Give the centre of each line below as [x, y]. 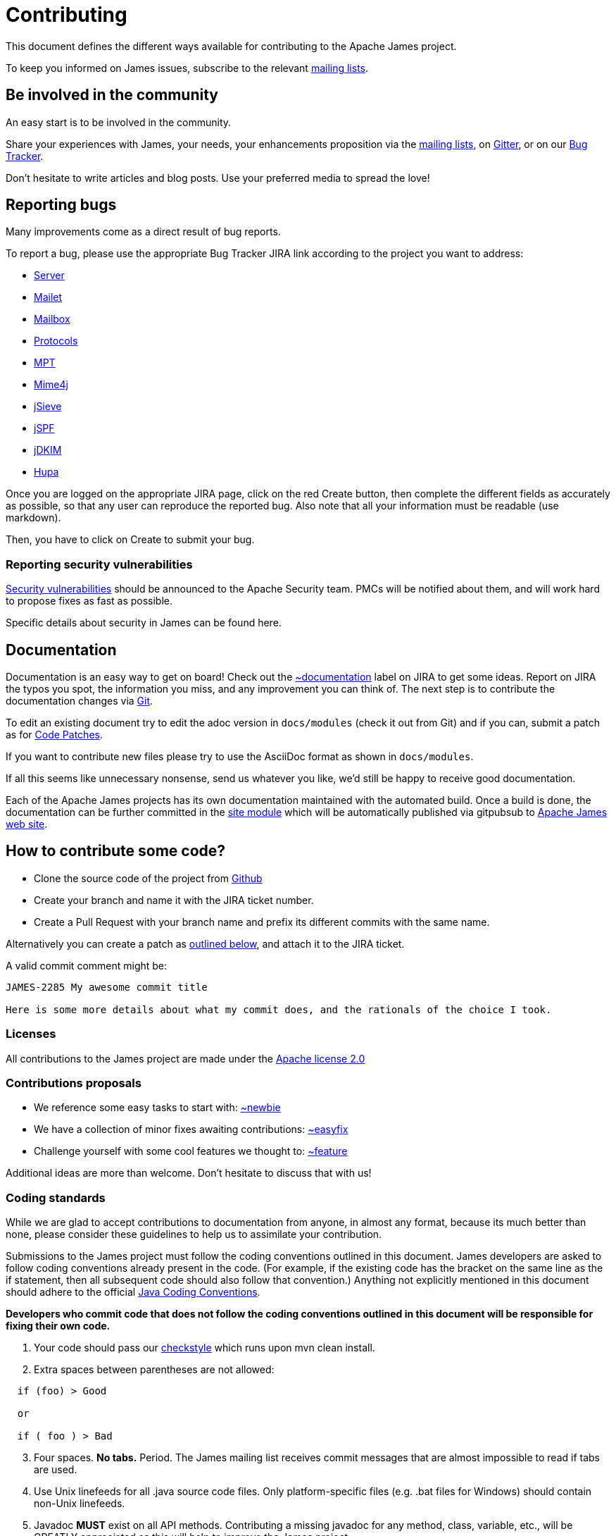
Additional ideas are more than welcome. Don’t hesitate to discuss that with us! [189, 1173]
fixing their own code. [58, 1326]
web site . [27, 824]
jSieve [48, 407]
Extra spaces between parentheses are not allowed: [154, 1370]
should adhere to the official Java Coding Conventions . [133, 1292]
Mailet [48, 297]
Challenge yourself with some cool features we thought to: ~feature [191, 1151]
